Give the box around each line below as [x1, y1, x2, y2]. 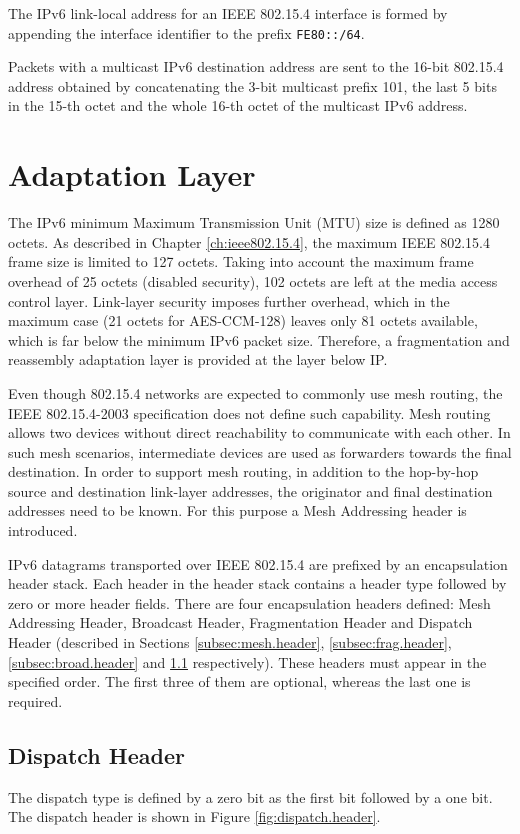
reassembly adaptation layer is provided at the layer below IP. [8, 349, 388, 370]
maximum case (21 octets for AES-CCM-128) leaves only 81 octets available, [8, 310, 478, 331]
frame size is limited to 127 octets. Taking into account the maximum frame [8, 251, 474, 272]
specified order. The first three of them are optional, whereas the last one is [8, 671, 471, 692]
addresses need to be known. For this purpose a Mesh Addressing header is [8, 500, 467, 521]
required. [8, 690, 63, 711]
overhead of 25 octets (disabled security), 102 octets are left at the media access [8, 270, 498, 291]
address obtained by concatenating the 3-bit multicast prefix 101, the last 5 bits [8, 75, 497, 96]
